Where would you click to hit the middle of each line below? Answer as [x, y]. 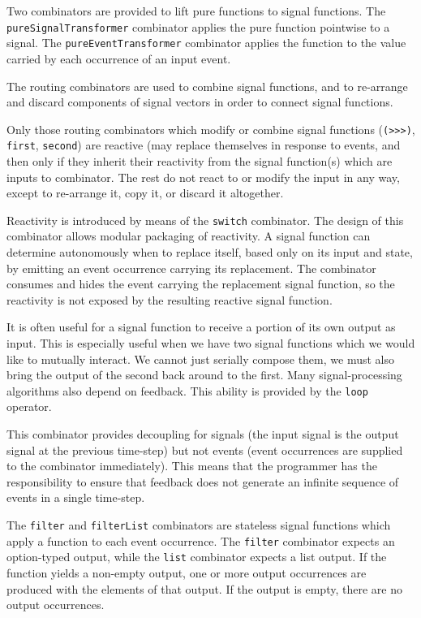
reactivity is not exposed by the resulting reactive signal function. [170, 299]
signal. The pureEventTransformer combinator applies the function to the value [206, 43]
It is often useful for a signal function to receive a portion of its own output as [201, 327]
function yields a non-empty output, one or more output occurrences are [187, 572]
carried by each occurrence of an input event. [119, 58]
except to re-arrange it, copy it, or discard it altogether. [145, 193]
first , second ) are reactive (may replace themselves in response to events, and [204, 145]
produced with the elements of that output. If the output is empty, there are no [204, 588]
